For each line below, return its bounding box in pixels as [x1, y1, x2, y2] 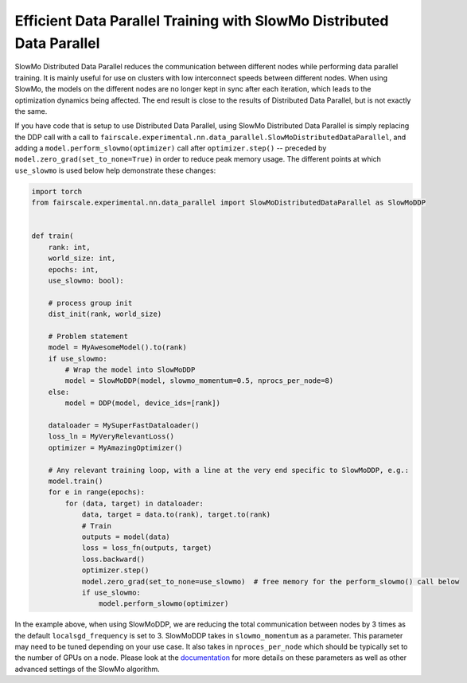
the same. [14, 106, 48, 115]
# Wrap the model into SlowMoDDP [64, 365, 196, 374]
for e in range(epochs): [48, 488, 146, 497]
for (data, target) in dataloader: [64, 498, 204, 508]
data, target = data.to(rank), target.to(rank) [81, 510, 271, 519]
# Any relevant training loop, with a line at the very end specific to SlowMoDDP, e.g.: [48, 466, 410, 474]
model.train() [48, 477, 103, 486]
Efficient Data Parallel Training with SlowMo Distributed [14, 12, 389, 29]
